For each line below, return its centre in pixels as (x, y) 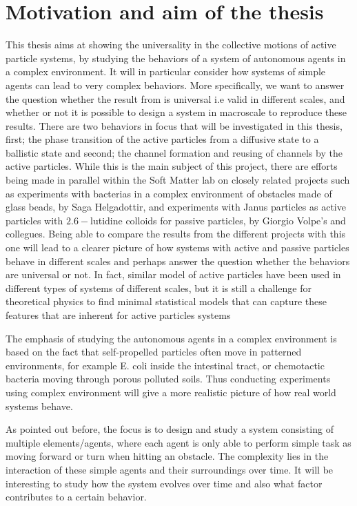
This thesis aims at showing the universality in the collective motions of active (171, 45)
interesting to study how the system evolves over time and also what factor (164, 483)
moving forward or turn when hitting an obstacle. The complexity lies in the (167, 456)
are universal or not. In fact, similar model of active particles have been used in (173, 274)
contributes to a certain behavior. (76, 497)
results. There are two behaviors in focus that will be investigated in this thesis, (174, 125)
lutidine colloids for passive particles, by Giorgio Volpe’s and (218, 220)
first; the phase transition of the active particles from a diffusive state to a (162, 139)
